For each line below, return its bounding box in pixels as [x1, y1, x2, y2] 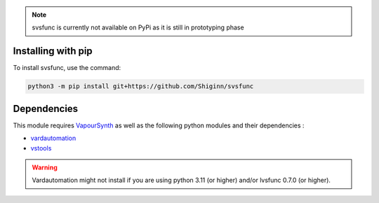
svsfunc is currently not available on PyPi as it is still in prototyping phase [32, 23, 245, 31]
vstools [30, 143, 52, 152]
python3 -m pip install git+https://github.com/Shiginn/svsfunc [27, 83, 254, 90]
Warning [32, 163, 58, 171]
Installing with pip [13, 45, 93, 57]
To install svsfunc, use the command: [13, 64, 121, 72]
